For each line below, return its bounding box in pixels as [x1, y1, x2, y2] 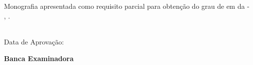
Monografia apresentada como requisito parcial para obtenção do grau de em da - [4, 1, 250, 11]
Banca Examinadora [4, 53, 74, 63]
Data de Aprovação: [4, 36, 64, 46]
